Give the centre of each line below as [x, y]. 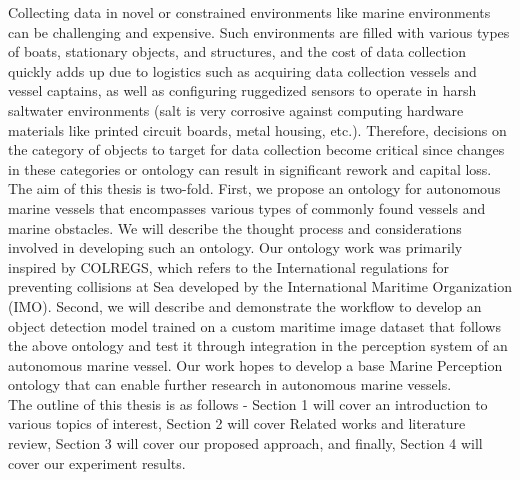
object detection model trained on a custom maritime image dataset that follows [254, 325]
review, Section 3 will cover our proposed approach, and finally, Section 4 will [245, 443]
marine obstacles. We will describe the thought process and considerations [235, 227]
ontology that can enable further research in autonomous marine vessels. [230, 384]
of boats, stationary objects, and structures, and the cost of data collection [237, 51]
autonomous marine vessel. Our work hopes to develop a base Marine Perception [255, 364]
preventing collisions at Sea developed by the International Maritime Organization [260, 286]
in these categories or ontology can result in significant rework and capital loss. [250, 168]
